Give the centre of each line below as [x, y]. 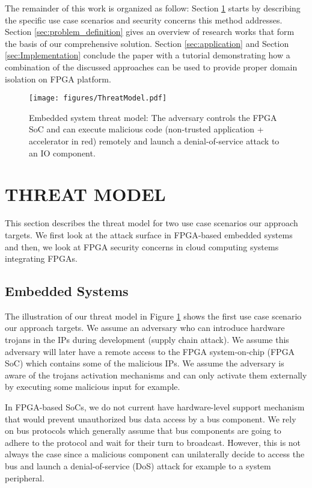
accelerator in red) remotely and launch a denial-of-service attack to [154, 141]
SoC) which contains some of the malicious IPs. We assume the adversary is [145, 363]
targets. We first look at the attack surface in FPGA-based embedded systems [149, 234]
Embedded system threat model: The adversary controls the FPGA [153, 117]
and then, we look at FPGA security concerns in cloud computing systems [142, 246]
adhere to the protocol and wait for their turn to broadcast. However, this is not [153, 442]
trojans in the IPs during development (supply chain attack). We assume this [147, 340]
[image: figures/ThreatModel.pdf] [98, 98]
